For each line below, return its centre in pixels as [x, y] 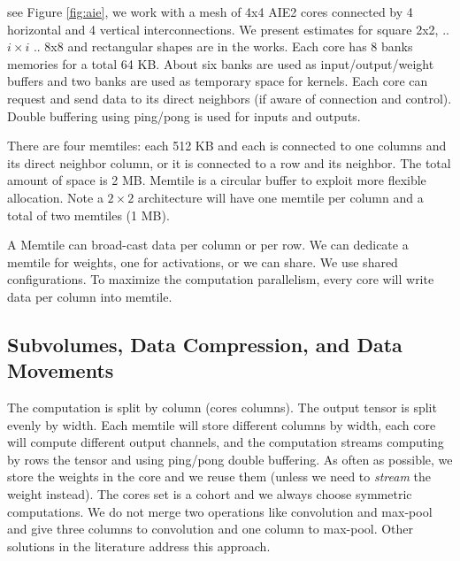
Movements [61, 370]
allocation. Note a [55, 197]
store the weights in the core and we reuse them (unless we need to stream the [219, 476]
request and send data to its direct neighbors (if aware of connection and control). [230, 98]
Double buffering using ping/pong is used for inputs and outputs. [184, 115]
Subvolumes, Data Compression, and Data [205, 344]
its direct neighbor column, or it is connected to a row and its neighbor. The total [229, 162]
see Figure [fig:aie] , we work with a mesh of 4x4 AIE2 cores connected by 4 [210, 12]
